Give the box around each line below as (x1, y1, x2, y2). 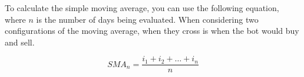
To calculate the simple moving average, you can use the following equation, (5, 2, 279, 13)
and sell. (5, 36, 35, 48)
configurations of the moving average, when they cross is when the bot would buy (5, 24, 299, 37)
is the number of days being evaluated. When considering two (36, 13, 259, 25)
